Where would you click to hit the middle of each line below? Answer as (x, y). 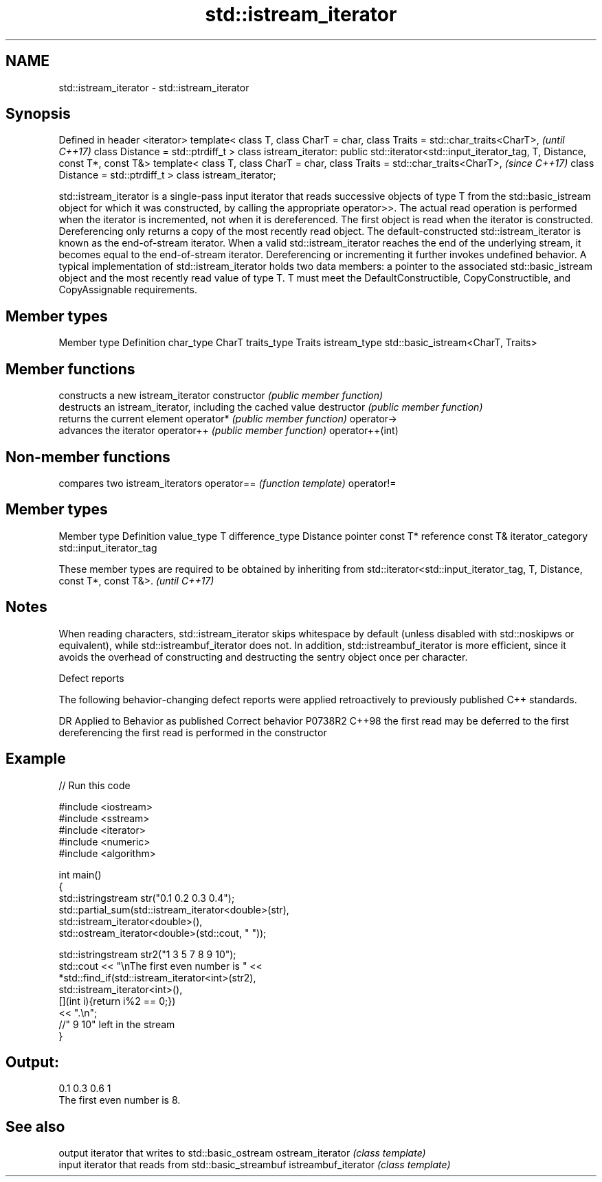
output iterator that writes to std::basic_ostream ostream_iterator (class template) (242, 1153)
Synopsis (38, 114)
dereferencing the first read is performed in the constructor (193, 732)
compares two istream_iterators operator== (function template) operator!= (227, 483)
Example (36, 759)
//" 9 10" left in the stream (117, 1024)
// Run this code (94, 785)
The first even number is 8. (120, 1100)
